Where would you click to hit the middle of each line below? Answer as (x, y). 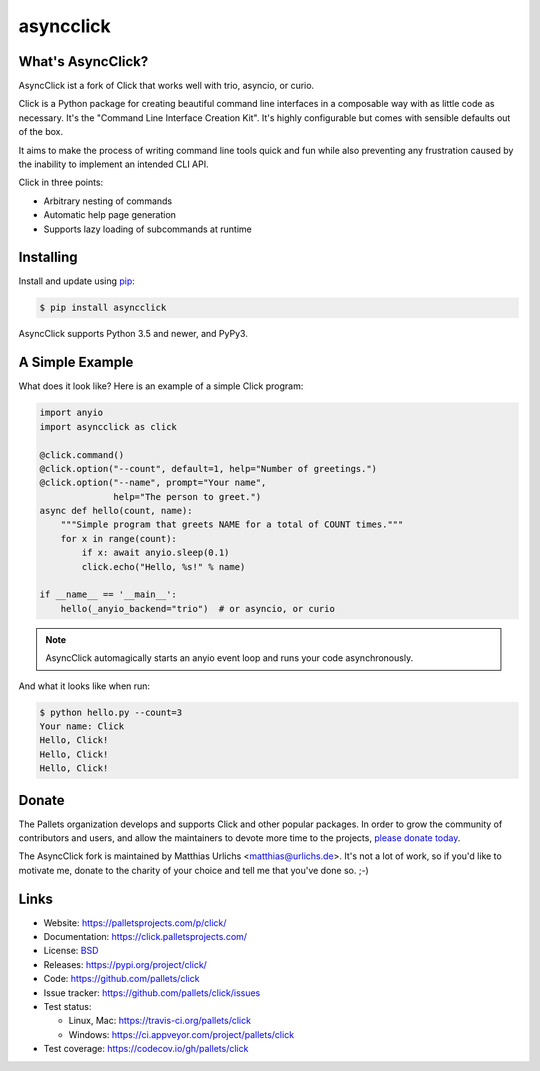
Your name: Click (82, 726)
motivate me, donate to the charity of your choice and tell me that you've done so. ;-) (193, 870)
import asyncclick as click (108, 426)
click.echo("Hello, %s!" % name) (163, 566)
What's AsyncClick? (83, 61)
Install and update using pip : (76, 281)
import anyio (71, 413)
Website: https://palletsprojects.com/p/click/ (135, 922)
